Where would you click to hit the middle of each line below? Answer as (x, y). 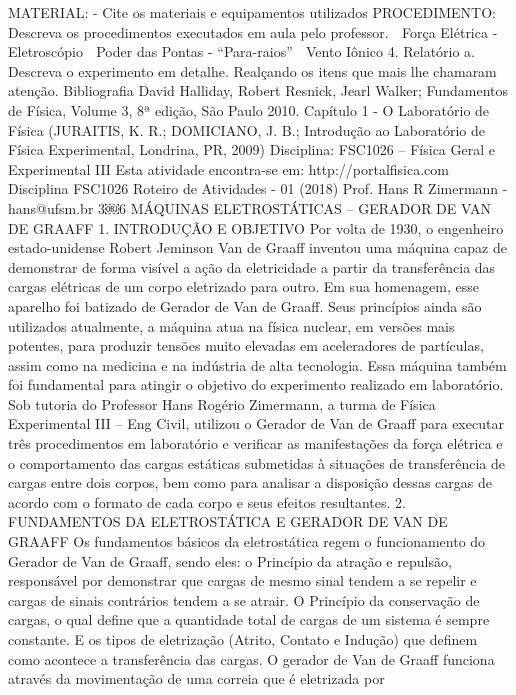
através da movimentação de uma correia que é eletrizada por (196, 678)
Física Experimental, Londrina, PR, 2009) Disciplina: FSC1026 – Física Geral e (251, 149)
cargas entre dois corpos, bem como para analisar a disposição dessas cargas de (250, 482)
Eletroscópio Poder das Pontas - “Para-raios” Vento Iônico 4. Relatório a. (242, 51)
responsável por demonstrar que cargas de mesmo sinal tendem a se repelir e (242, 580)
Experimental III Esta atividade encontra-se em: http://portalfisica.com (228, 168)
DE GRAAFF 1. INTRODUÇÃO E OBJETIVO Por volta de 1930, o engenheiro (256, 227)
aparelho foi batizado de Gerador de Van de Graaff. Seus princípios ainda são (245, 305)
